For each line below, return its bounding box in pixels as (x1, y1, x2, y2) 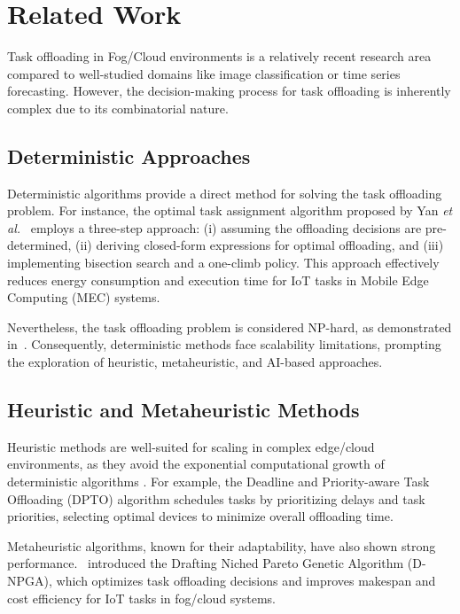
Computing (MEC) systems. (7, 288, 160, 307)
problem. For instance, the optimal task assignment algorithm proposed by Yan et (7, 201, 453, 220)
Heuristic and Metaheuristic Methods (7, 396, 360, 424)
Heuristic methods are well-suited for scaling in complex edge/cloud (7, 437, 375, 455)
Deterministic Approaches (7, 142, 251, 169)
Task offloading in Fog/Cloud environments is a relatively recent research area (7, 47, 432, 66)
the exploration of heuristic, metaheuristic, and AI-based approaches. (7, 353, 383, 371)
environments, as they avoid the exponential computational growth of (7, 455, 385, 473)
